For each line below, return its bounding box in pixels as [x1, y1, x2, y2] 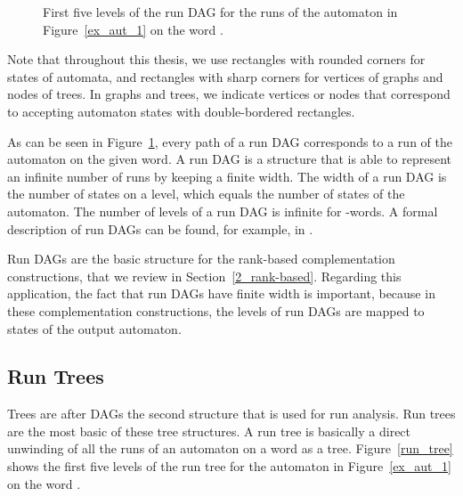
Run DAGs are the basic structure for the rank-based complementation [7, 249, 395, 268]
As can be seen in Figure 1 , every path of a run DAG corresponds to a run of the [7, 132, 452, 150]
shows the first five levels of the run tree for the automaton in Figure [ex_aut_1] [7, 457, 451, 476]
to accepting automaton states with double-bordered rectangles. [7, 102, 355, 120]
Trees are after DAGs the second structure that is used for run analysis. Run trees [7, 404, 456, 423]
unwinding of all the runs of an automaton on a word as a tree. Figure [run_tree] [7, 439, 453, 458]
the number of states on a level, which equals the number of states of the [7, 184, 405, 203]
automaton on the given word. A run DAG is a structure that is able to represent [7, 150, 451, 168]
